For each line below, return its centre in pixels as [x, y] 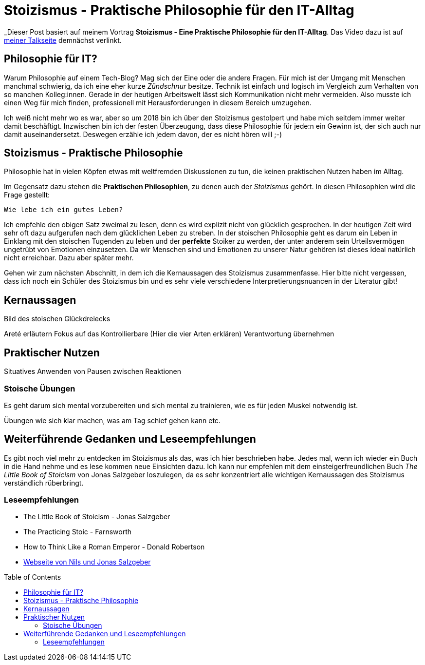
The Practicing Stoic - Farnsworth [78, 532]
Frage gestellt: [27, 195]
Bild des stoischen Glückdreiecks [57, 319]
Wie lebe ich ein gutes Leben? [64, 210]
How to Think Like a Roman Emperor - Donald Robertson [114, 547]
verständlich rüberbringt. [44, 483]
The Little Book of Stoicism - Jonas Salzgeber [97, 517]
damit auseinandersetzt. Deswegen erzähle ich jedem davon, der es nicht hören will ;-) [143, 134]
